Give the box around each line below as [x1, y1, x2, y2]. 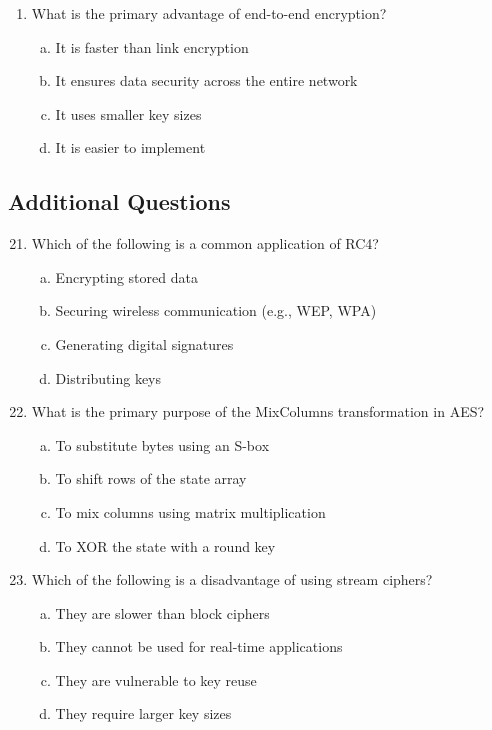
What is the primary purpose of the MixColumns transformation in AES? [31, 401, 485, 422]
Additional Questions [8, 186, 231, 217]
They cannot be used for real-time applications [55, 636, 343, 657]
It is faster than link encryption [55, 36, 249, 57]
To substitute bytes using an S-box [55, 434, 270, 455]
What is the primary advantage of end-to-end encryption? [31, 3, 387, 23]
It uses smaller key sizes [55, 103, 202, 124]
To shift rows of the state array [55, 468, 247, 489]
